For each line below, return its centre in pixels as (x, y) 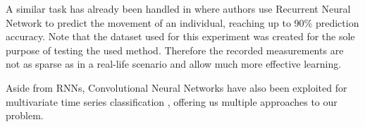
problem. (25, 115)
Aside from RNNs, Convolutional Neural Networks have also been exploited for (177, 87)
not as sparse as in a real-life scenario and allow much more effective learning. (174, 64)
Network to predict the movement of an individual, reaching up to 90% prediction (182, 22)
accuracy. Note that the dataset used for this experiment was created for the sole (180, 36)
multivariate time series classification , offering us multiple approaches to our (172, 101)
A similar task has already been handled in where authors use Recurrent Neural (178, 8)
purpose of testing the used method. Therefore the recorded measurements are (175, 50)
